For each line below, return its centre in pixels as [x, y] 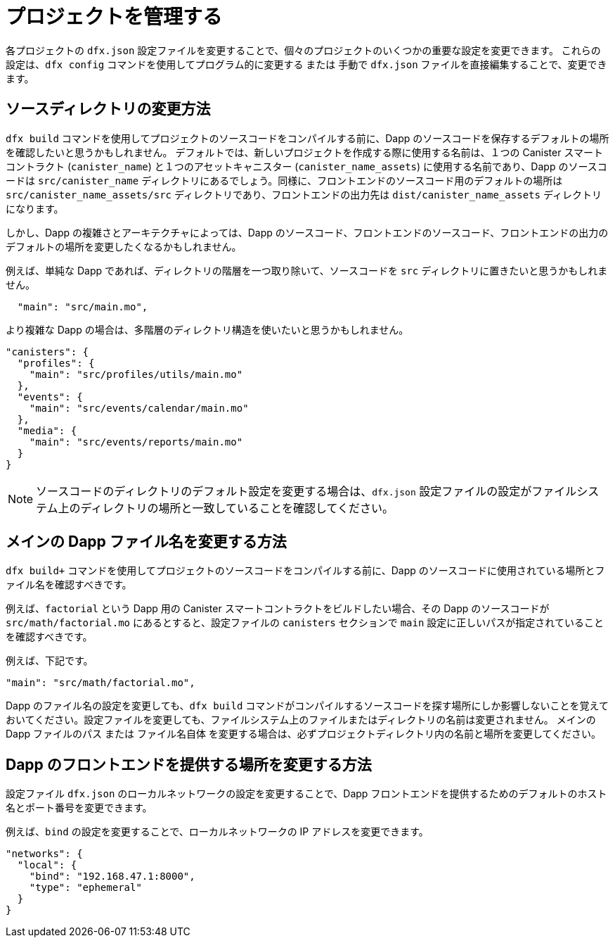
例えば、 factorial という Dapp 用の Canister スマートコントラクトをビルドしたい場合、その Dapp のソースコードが [278, 609]
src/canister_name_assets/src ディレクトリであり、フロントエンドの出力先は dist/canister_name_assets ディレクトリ [304, 194]
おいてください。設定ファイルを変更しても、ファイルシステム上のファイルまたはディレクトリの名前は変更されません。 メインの [301, 720]
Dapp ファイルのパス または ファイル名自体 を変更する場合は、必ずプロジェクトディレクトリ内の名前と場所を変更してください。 [304, 734]
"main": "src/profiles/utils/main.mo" [136, 374]
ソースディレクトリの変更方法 [108, 109]
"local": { [47, 865]
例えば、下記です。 [50, 661]
